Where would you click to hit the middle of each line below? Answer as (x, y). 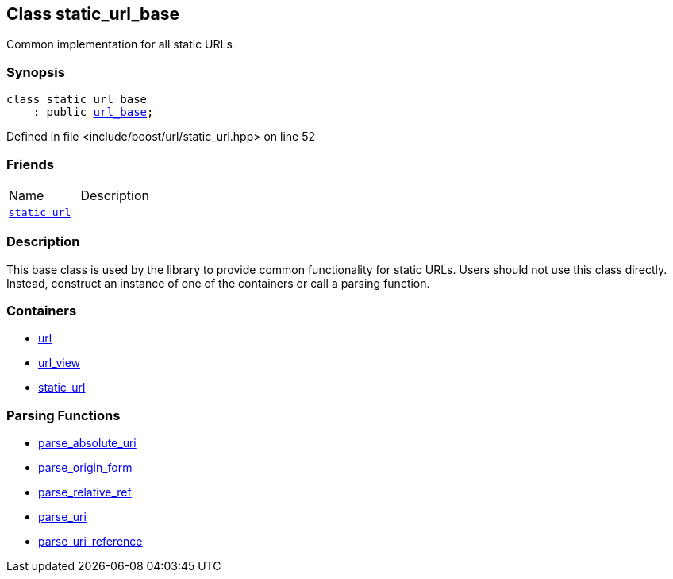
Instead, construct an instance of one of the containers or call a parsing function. (218, 283)
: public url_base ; (93, 112)
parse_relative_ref (85, 492)
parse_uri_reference (90, 542)
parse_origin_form (85, 468)
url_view (60, 363)
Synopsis (36, 72)
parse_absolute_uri (87, 443)
